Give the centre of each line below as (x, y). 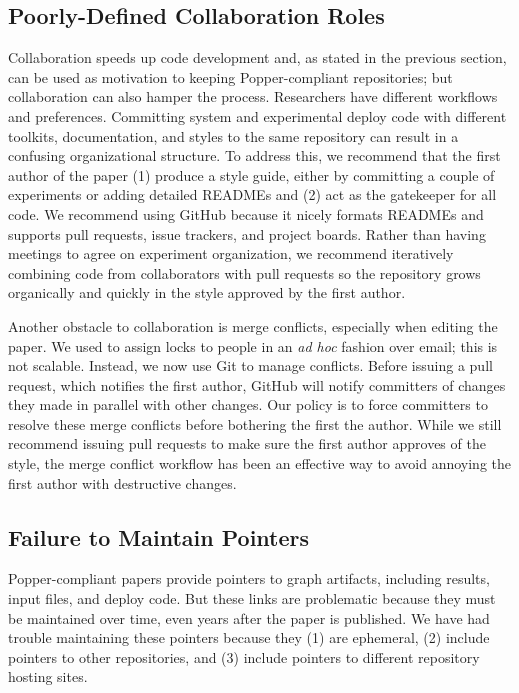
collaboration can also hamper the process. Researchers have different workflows (253, 96)
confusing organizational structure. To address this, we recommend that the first (254, 155)
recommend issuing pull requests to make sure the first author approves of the (247, 443)
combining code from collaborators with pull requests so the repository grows (244, 272)
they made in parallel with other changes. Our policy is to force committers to (248, 404)
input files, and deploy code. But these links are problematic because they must (252, 598)
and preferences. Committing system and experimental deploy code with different (257, 115)
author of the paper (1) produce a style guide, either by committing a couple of (251, 174)
